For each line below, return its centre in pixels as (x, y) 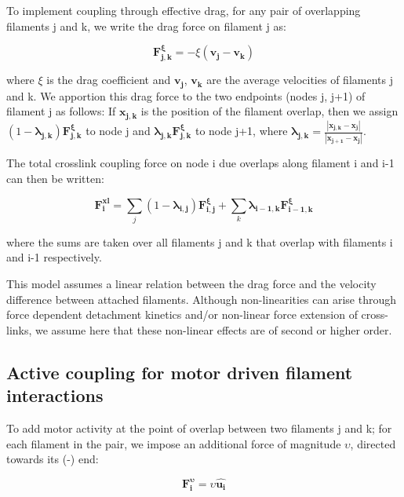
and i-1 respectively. (54, 257)
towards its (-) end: (53, 459)
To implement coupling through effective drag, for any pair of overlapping (184, 10)
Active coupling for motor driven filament (180, 372)
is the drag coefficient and (109, 80)
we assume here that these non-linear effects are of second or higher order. (214, 329)
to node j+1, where (241, 130)
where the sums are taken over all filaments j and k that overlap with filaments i (200, 241)
